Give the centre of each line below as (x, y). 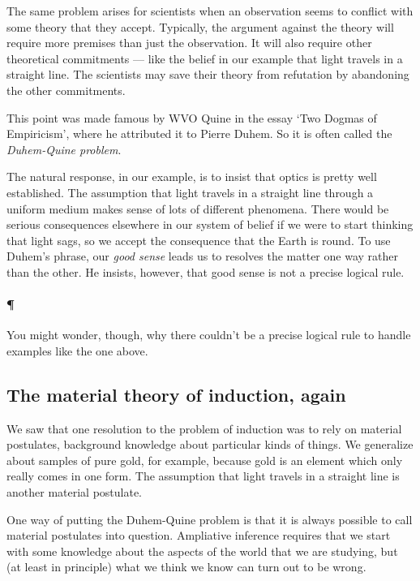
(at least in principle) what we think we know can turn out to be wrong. (186, 567)
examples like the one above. (77, 350)
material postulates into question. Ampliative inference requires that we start (199, 535)
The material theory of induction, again (176, 394)
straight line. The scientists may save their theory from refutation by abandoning (208, 74)
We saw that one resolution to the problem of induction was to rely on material (204, 428)
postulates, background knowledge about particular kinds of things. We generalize (210, 444)
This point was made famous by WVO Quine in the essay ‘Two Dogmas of (192, 117)
